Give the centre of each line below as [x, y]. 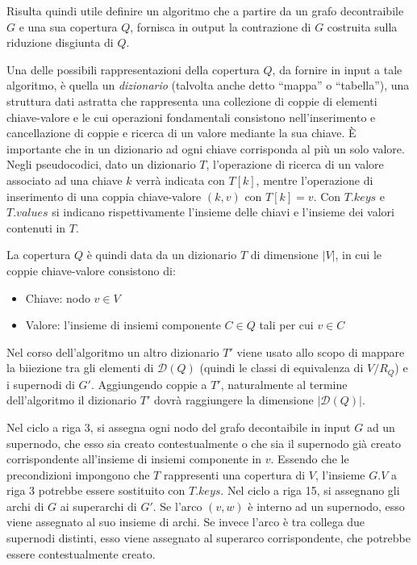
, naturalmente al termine [284, 384]
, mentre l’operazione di [315, 180]
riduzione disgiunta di [60, 42]
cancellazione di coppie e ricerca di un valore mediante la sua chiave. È [181, 133]
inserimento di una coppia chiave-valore [104, 196]
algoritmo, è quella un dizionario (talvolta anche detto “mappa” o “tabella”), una [208, 85]
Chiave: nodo [58, 297]
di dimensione [284, 255]
